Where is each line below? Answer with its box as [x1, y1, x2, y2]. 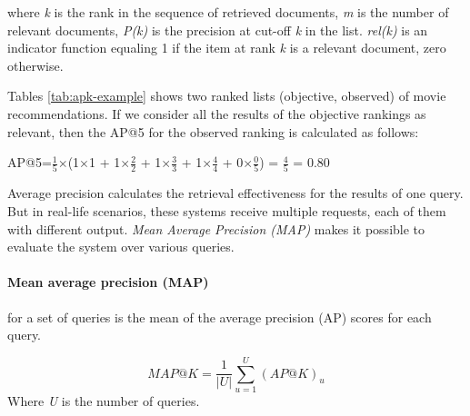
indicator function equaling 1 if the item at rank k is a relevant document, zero [7, 38, 446, 57]
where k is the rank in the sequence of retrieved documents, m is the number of [7, 3, 449, 21]
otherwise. [7, 55, 64, 74]
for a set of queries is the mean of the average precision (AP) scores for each [7, 307, 432, 326]
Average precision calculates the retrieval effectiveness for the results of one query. [7, 183, 464, 203]
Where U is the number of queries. [7, 391, 200, 410]
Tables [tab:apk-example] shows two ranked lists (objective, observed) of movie [7, 86, 446, 105]
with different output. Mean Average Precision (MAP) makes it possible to [7, 219, 425, 238]
